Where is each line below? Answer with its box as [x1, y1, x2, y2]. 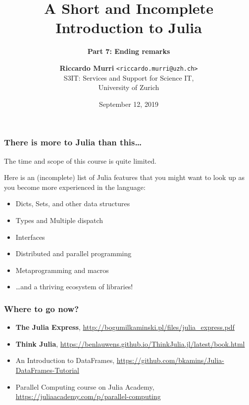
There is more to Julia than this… [4, 136, 142, 148]
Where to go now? [4, 302, 79, 315]
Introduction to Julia [55, 17, 202, 38]
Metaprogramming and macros [15, 265, 109, 275]
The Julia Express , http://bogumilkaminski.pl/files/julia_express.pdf [15, 322, 235, 332]
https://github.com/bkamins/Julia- [116, 355, 224, 365]
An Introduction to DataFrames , [15, 355, 115, 365]
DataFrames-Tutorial [15, 364, 79, 375]
